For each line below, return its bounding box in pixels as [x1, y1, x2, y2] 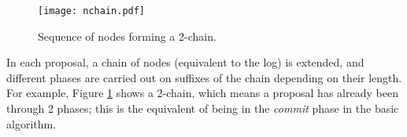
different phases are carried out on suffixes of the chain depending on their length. [6, 69, 402, 85]
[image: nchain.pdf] [38, 5, 146, 16]
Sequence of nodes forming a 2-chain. [38, 27, 216, 44]
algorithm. [6, 115, 57, 132]
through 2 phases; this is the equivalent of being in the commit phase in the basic [6, 100, 399, 117]
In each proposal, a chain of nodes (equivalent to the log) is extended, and [6, 54, 364, 70]
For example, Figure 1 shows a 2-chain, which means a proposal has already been [6, 85, 398, 101]
